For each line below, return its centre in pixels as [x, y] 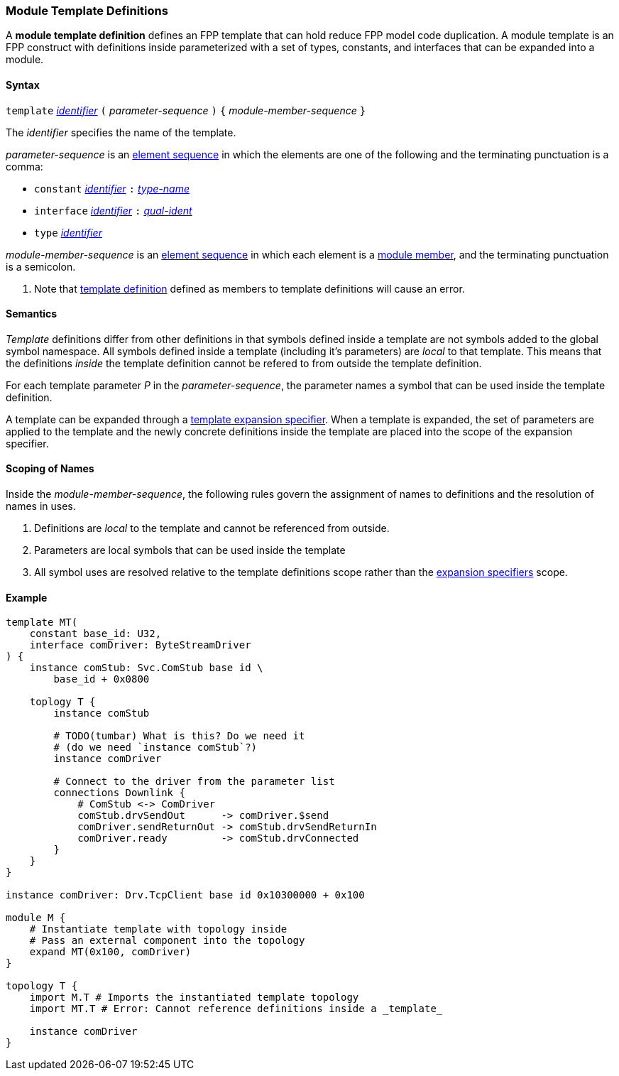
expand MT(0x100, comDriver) [110, 952]
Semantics [32, 314]
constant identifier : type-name [112, 188]
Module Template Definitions [87, 11]
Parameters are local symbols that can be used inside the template [190, 550]
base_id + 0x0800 [102, 679]
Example [27, 597]
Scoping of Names [50, 469]
